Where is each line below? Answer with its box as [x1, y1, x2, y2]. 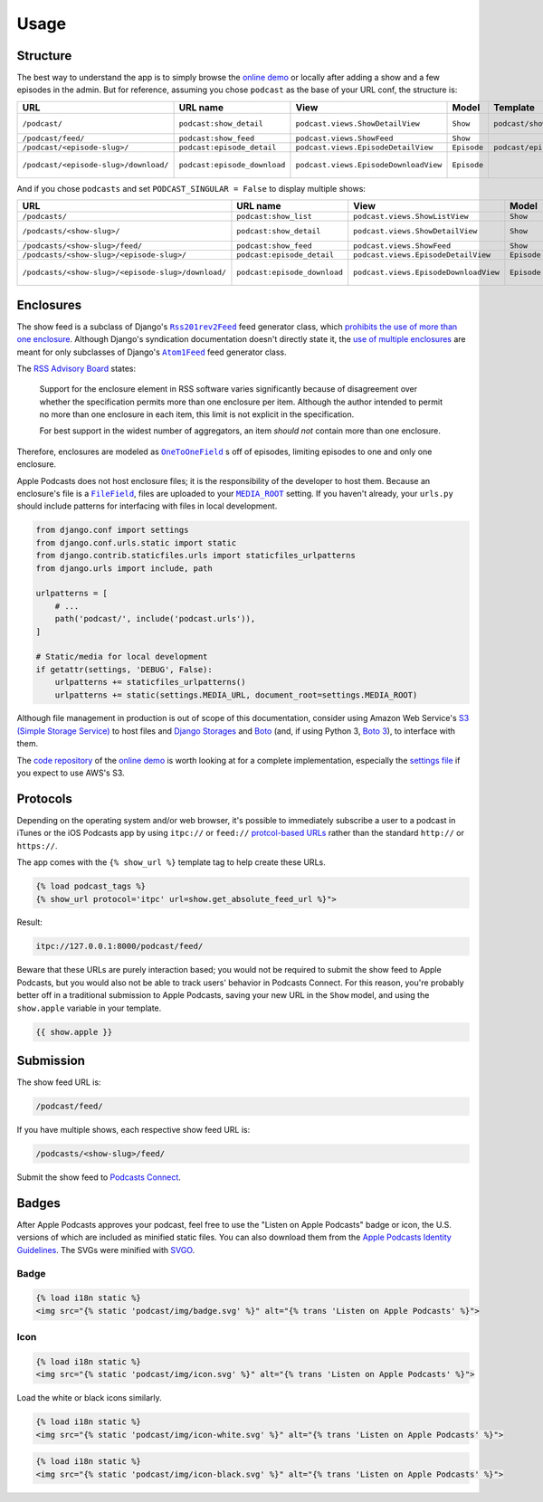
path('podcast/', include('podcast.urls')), [54, 613, 256, 624]
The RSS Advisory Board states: [16, 363, 137, 374]
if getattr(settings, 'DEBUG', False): [35, 664, 213, 674]
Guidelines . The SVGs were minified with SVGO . [16, 1244, 195, 1255]
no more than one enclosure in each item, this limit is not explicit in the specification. [39, 409, 355, 420]
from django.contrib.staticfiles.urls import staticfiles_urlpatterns [35, 550, 357, 561]
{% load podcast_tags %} [35, 881, 147, 891]
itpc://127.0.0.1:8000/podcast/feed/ [35, 941, 204, 952]
